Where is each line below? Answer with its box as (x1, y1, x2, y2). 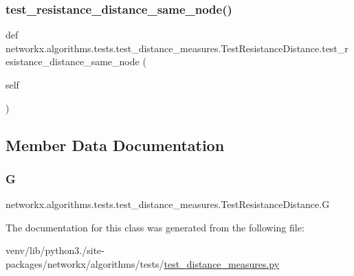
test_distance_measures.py (164, 256, 280, 271)
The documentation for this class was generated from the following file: (5, 220, 305, 234)
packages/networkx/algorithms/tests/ (5, 256, 164, 271)
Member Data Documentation (5, 134, 225, 155)
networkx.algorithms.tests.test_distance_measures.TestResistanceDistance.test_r (5, 41, 349, 55)
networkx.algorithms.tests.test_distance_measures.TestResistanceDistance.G (5, 197, 330, 211)
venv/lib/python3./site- (5, 243, 104, 257)
